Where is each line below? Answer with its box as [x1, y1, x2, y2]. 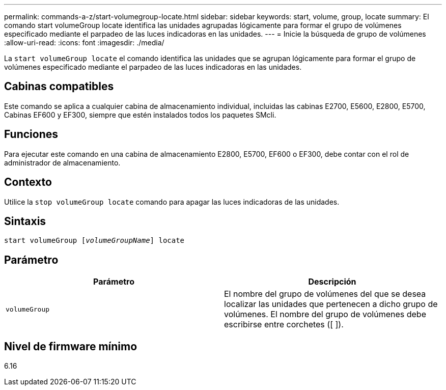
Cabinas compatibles [4, 80, 114, 93]
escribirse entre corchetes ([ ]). [224, 319, 344, 330]
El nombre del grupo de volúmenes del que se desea [224, 289, 426, 299]
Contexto [4, 176, 52, 189]
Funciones [4, 128, 59, 141]
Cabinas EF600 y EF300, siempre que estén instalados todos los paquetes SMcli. [4, 110, 276, 119]
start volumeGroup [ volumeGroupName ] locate [4, 236, 185, 245]
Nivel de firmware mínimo [4, 340, 137, 353]
